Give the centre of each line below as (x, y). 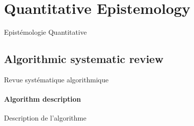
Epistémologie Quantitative (46, 32)
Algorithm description (43, 99)
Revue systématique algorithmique (56, 79)
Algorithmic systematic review (84, 59)
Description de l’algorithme (45, 118)
